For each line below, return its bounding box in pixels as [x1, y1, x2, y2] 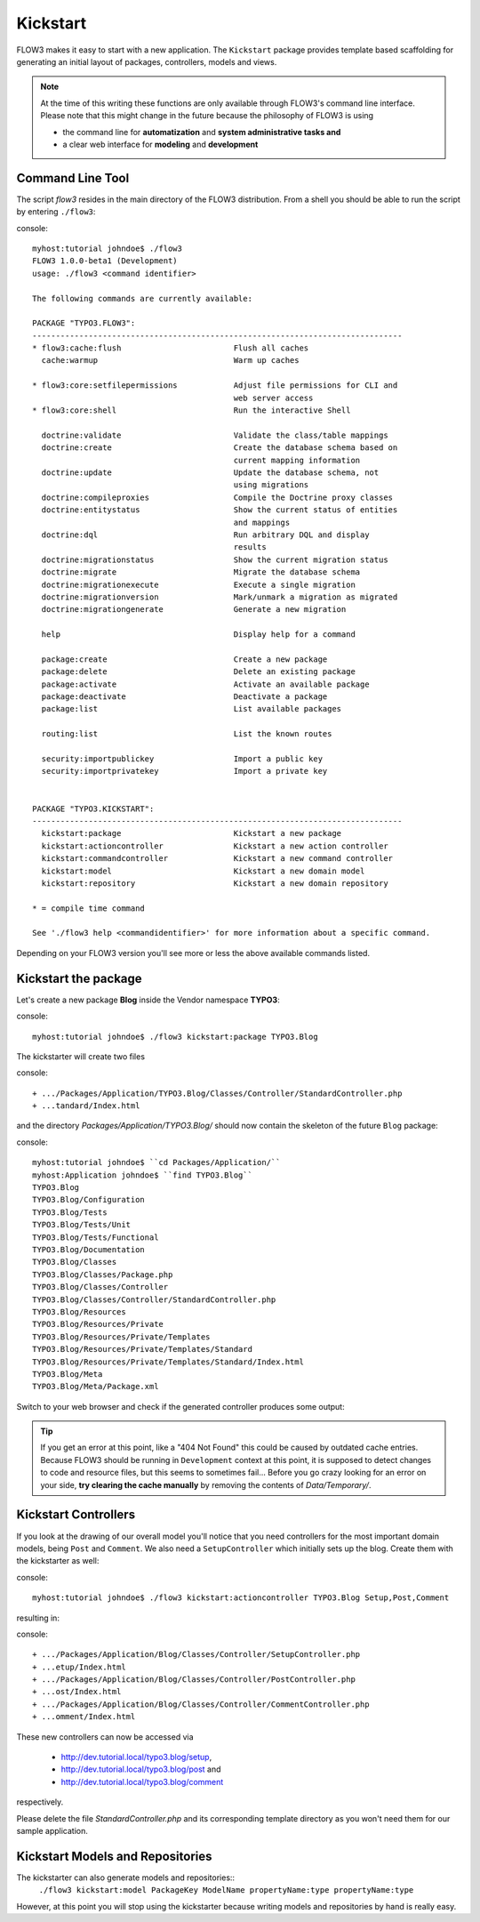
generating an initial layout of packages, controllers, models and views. [16, 56, 277, 67]
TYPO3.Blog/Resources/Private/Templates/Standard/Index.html [32, 1356, 304, 1367]
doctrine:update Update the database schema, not [41, 468, 380, 478]
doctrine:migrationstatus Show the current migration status [41, 554, 388, 565]
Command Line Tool [16, 170, 130, 186]
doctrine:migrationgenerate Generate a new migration [41, 605, 347, 615]
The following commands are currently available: [32, 294, 253, 303]
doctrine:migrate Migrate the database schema [41, 567, 361, 577]
